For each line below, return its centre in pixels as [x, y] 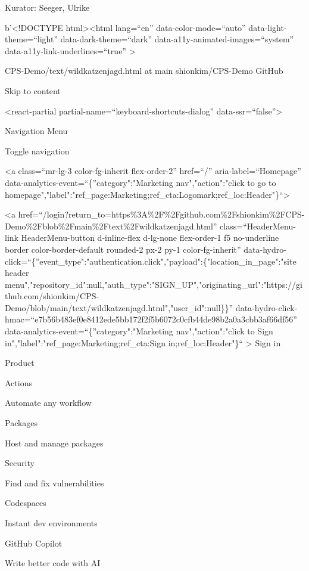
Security [20, 463]
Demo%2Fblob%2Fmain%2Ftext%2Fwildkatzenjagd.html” [111, 226]
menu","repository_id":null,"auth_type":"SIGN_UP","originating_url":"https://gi [154, 284]
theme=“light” [32, 39]
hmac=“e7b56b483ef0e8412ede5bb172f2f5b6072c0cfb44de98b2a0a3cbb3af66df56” [151, 319]
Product [20, 363]
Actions [18, 382]
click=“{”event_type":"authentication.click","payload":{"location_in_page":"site [151, 261]
